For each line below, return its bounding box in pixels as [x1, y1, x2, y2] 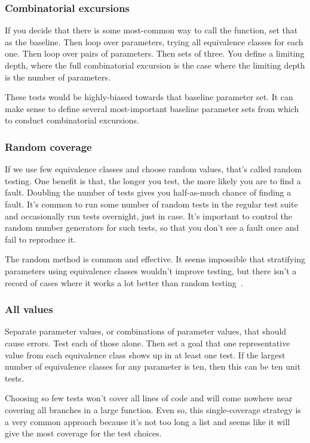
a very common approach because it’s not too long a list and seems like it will [5, 415, 290, 427]
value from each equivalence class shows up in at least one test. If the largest [5, 348, 286, 361]
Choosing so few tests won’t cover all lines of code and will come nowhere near [5, 392, 293, 404]
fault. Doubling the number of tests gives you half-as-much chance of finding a [5, 186, 291, 199]
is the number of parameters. [5, 70, 111, 83]
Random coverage [5, 139, 92, 154]
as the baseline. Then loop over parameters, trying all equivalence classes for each [5, 35, 303, 48]
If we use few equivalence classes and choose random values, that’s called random [5, 163, 302, 175]
